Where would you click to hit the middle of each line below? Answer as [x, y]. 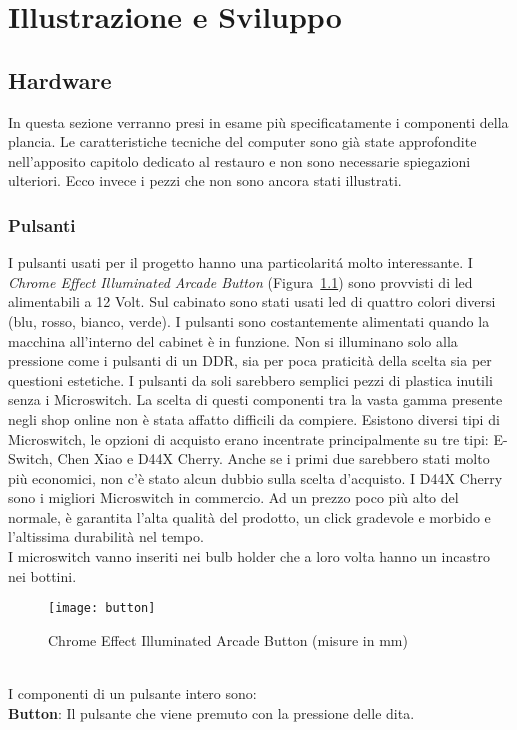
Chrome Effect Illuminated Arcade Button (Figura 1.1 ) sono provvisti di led [240, 281]
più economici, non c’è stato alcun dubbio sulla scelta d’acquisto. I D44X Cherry [255, 477]
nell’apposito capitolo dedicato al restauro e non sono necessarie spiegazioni [239, 160]
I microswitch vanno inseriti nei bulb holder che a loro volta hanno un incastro [249, 556]
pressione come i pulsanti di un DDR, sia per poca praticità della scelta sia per [250, 360]
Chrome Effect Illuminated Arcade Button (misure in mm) [228, 639]
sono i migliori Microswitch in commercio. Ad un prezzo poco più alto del [233, 497]
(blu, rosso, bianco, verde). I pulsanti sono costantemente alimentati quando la [249, 320]
